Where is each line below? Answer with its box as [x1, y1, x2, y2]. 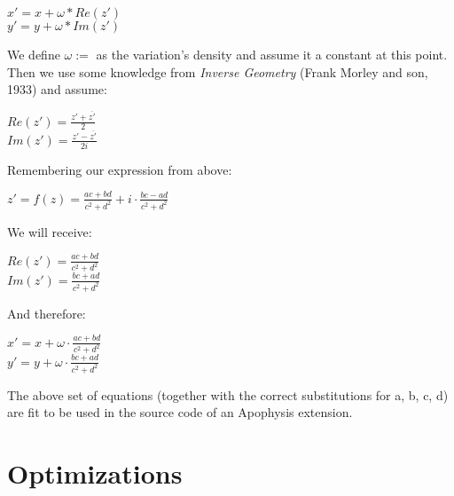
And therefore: [7, 303, 86, 322]
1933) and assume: [7, 80, 107, 98]
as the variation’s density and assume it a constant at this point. [96, 45, 448, 63]
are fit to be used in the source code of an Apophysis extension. [7, 403, 353, 421]
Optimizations [7, 454, 183, 491]
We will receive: [7, 222, 92, 240]
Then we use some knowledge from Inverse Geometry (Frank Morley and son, [7, 62, 428, 81]
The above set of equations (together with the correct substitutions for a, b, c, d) [7, 385, 449, 404]
